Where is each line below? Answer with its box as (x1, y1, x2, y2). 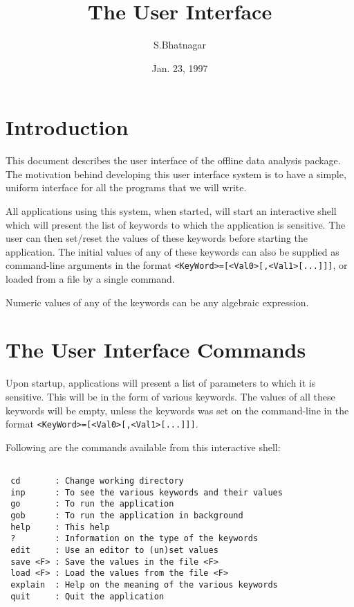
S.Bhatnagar (153, 37, 207, 52)
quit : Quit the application (10, 591, 165, 601)
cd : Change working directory (10, 476, 184, 486)
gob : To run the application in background (10, 511, 243, 521)
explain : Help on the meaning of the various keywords (10, 579, 278, 590)
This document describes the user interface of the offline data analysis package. (6, 153, 341, 168)
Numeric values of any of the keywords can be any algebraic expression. (6, 294, 309, 309)
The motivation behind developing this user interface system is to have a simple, (6, 166, 346, 181)
